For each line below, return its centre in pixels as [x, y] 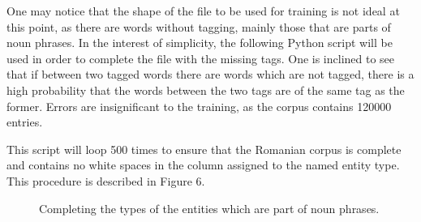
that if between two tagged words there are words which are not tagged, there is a [210, 74]
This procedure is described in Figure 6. [106, 180]
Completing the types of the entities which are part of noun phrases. [209, 208]
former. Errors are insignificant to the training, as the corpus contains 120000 [199, 106]
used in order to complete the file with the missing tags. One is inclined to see [201, 58]
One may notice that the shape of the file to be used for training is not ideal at [203, 11]
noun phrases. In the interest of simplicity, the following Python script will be [200, 43]
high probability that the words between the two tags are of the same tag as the [206, 90]
